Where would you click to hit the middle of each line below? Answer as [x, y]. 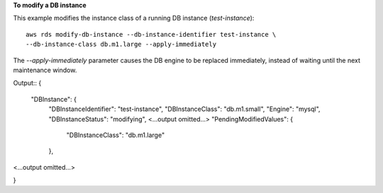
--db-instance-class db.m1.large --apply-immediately [121, 45]
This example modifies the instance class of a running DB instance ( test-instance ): [134, 18]
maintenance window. [45, 70]
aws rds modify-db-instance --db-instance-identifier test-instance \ [151, 34]
